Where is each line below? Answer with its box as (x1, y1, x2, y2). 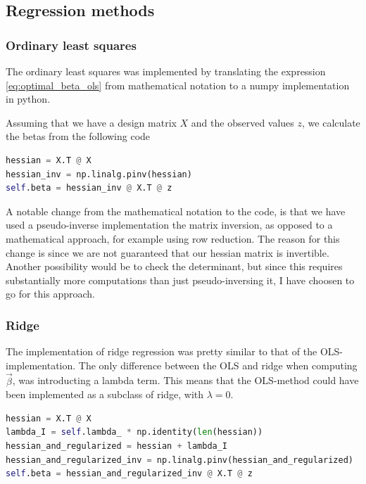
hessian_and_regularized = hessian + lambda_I (6, 440, 228, 451)
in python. (6, 91, 51, 106)
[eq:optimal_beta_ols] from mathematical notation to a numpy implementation (6, 77, 350, 92)
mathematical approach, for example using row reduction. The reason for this (6, 231, 340, 246)
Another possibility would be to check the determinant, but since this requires (6, 259, 343, 274)
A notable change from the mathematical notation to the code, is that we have (6, 203, 346, 218)
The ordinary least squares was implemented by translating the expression (6, 64, 326, 78)
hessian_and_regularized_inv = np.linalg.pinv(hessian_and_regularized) (6, 454, 353, 465)
